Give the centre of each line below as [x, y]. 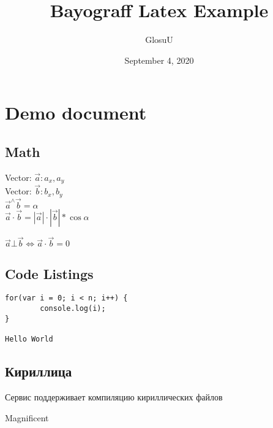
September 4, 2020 [159, 60]
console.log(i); [73, 309]
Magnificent [27, 417]
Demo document [76, 113]
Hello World [29, 339]
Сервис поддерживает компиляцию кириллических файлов [114, 396]
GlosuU [159, 40]
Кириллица [39, 371]
